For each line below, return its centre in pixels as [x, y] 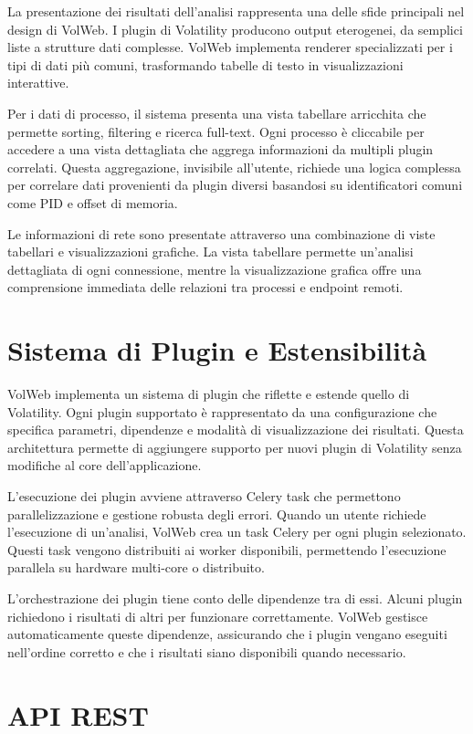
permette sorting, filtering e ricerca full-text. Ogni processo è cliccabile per [216, 131]
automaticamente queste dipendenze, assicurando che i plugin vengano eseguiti [227, 634]
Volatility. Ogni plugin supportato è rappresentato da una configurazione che [222, 411]
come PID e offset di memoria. [93, 202]
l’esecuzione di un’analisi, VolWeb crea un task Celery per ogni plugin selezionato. [237, 532]
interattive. [38, 83]
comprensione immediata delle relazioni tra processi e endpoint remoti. [205, 287]
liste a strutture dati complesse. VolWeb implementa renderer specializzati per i [230, 47]
